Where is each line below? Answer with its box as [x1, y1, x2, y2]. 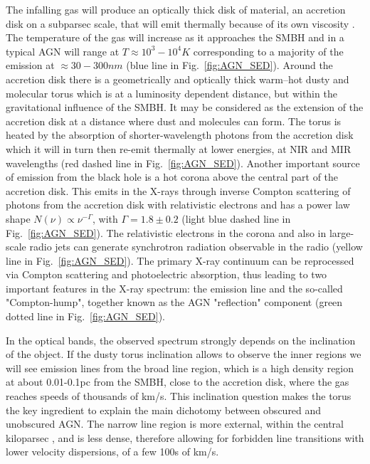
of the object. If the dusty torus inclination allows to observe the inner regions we [6, 347, 361, 362]
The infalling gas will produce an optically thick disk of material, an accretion [6, 2, 346, 16]
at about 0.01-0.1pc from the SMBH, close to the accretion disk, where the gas [6, 374, 349, 389]
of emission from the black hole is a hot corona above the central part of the [6, 169, 339, 184]
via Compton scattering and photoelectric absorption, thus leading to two [6, 267, 327, 282]
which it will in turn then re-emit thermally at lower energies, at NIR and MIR [6, 141, 351, 156]
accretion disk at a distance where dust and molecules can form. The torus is [6, 113, 342, 128]
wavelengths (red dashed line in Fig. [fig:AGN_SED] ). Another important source [6, 155, 360, 170]
